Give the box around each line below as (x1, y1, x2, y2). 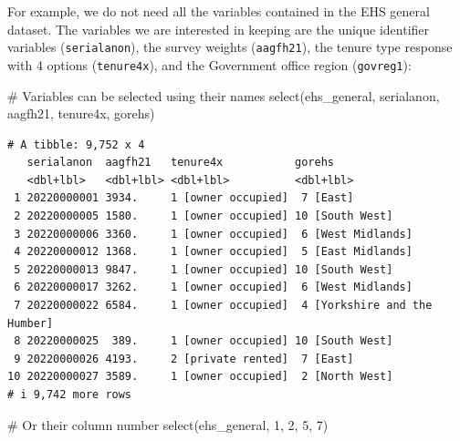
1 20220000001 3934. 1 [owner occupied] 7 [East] (14, 191, 354, 205)
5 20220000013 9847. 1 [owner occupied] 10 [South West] (14, 262, 393, 276)
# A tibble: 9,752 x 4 (7, 138, 145, 151)
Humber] (7, 316, 54, 330)
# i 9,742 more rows (7, 388, 132, 401)
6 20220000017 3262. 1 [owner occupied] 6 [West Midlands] (14, 281, 413, 294)
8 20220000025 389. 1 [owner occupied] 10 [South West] (14, 334, 393, 348)
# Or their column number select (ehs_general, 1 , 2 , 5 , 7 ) (7, 415, 329, 434)
